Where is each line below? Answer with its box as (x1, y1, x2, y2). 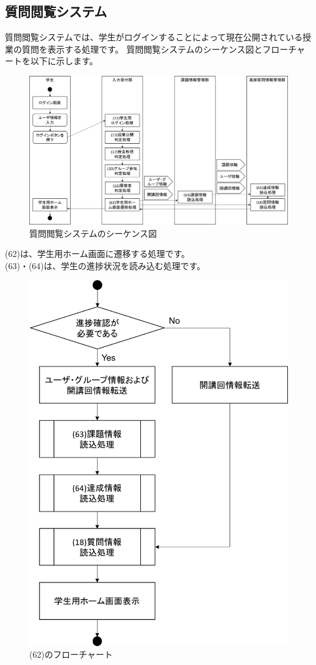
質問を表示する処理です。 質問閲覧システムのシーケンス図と (21, 42, 263, 55)
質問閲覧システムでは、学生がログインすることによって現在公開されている (5, 31, 303, 43)
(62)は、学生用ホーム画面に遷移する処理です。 (5, 247, 190, 260)
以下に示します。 (30, 54, 98, 67)
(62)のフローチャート (29, 648, 113, 661)
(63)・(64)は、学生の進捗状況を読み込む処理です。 (5, 259, 206, 272)
